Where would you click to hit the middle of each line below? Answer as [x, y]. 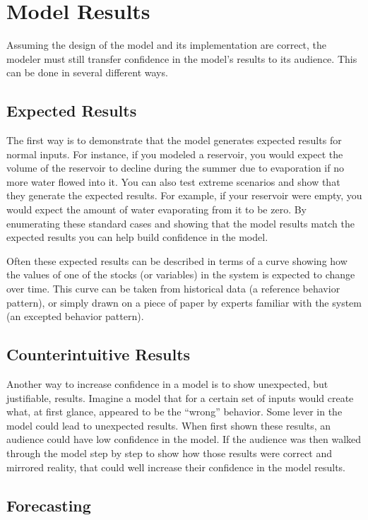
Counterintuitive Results [99, 354]
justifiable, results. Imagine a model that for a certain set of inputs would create [180, 397]
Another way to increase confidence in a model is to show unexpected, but [167, 384]
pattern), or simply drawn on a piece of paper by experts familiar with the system [184, 302]
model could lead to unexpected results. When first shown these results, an [169, 425]
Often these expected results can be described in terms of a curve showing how [177, 260]
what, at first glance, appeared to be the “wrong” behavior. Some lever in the [174, 412]
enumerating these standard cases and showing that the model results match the [180, 223]
